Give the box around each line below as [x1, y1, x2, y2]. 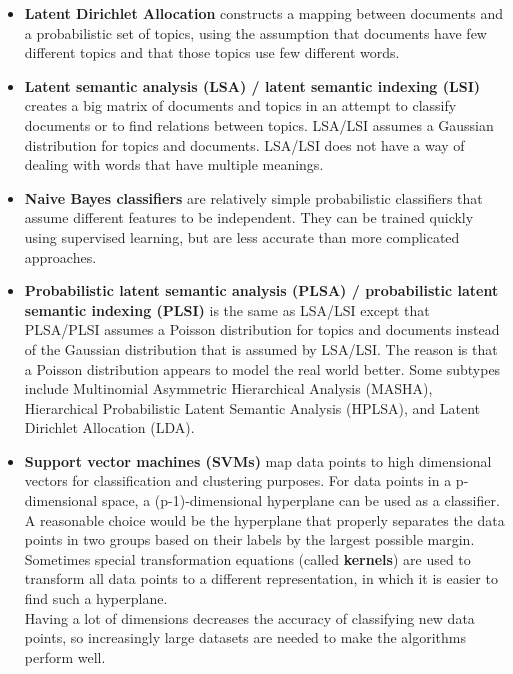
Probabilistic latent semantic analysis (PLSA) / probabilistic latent [24, 280, 499, 301]
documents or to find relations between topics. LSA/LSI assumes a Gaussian [24, 114, 494, 135]
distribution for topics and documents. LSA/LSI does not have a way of [24, 134, 465, 155]
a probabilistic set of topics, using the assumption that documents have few [24, 22, 487, 43]
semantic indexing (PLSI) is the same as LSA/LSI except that [24, 299, 430, 320]
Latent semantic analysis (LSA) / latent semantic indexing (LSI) [24, 75, 481, 96]
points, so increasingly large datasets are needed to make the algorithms [24, 627, 466, 648]
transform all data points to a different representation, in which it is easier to [24, 568, 498, 589]
